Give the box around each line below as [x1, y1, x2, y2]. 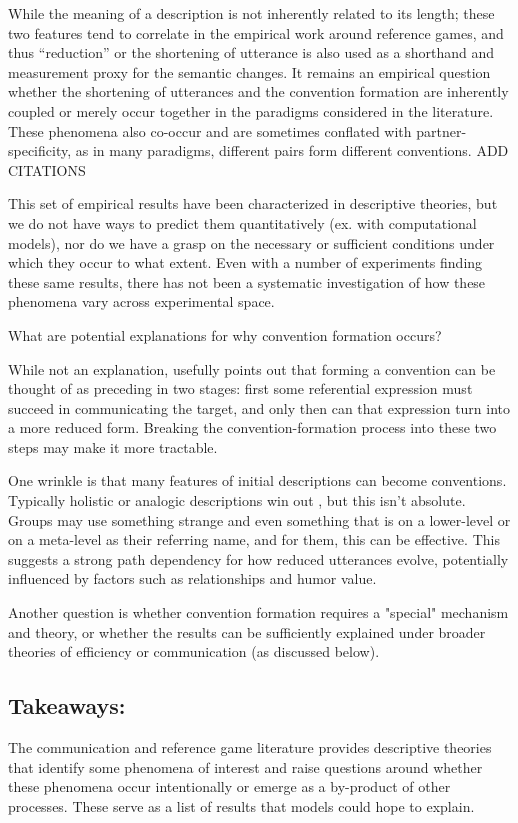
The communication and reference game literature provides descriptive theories [8, 737, 492, 758]
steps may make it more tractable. [8, 436, 218, 457]
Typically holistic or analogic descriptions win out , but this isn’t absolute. [8, 490, 466, 511]
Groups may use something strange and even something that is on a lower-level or [8, 509, 511, 530]
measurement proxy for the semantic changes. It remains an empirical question [8, 61, 491, 82]
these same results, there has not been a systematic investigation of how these [8, 271, 486, 292]
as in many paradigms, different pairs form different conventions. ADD [75, 140, 509, 161]
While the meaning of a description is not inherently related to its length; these [8, 3, 495, 23]
